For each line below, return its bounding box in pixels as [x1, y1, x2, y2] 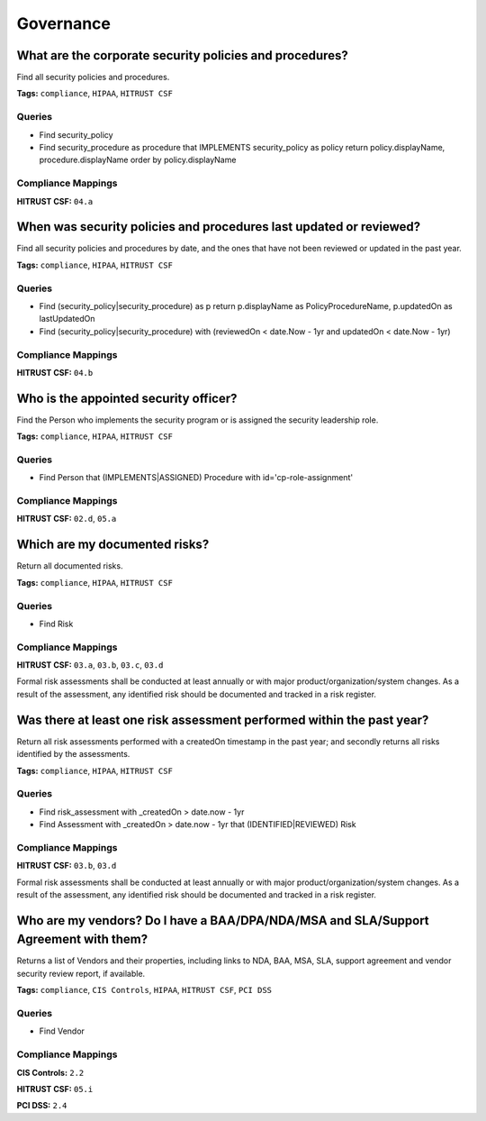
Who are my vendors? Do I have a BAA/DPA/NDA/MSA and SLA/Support [16, 913, 429, 928]
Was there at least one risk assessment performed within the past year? [16, 712, 429, 727]
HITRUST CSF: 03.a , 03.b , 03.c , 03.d [16, 660, 164, 670]
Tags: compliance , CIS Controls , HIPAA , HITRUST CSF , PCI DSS [16, 985, 273, 996]
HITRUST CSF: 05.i [16, 1083, 94, 1094]
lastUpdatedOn [39, 314, 95, 324]
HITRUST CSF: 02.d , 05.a [16, 514, 117, 524]
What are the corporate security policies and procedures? [16, 48, 348, 63]
